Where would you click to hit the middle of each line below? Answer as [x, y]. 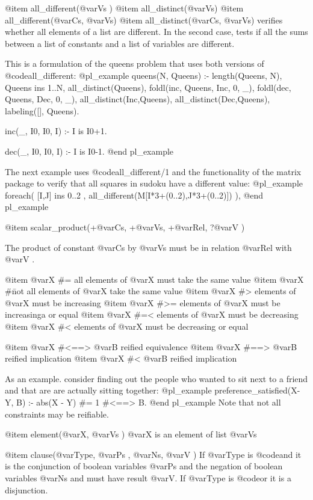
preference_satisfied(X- [257, 390]
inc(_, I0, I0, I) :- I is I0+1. [56, 131]
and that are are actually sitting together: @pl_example [108, 390]
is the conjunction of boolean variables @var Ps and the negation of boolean [144, 466]
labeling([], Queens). [42, 110]
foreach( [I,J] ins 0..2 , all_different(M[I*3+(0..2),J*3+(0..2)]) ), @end [134, 195]
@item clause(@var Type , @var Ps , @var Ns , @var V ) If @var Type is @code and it [153, 454]
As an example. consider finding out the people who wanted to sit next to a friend [156, 378]
